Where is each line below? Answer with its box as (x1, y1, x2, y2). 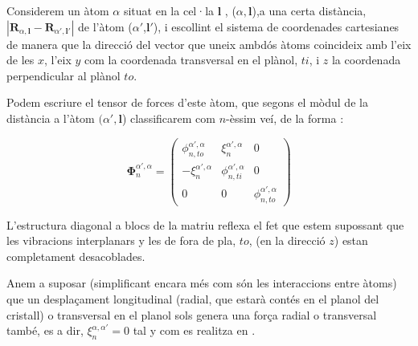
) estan (334, 232, 368, 249)
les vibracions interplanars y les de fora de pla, (6, 232, 236, 249)
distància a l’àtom (6, 109, 95, 126)
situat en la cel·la (123, 2, 215, 18)
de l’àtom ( (78, 18, 133, 35)
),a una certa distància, (252, 2, 367, 18)
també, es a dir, (6, 322, 84, 339)
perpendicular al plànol (6, 67, 121, 83)
